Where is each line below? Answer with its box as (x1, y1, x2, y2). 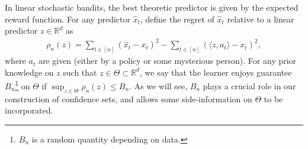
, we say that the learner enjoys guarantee (140, 66, 292, 78)
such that (63, 66, 97, 78)
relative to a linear (227, 12, 294, 25)
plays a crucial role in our (203, 80, 296, 92)
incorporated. (5, 104, 53, 116)
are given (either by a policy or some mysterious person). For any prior (38, 54, 297, 67)
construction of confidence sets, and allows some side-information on (5, 92, 252, 105)
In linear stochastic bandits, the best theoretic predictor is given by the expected (5, 1, 299, 13)
